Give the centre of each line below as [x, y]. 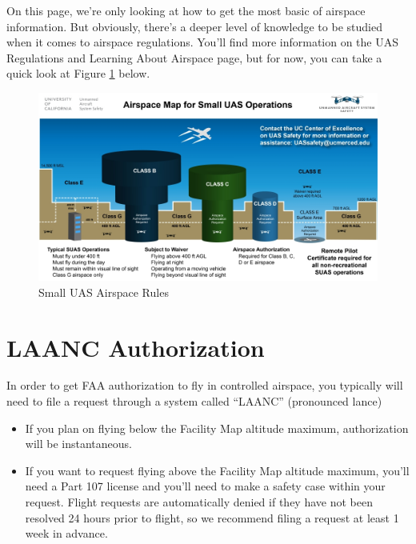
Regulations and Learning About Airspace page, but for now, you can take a [194, 57]
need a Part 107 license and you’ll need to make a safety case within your [205, 486]
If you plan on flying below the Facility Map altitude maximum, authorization [217, 428]
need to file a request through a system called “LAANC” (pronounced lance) [194, 401]
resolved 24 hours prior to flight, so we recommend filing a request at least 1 [212, 517]
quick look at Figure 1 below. [78, 73]
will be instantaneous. [78, 444]
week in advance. [66, 533]
